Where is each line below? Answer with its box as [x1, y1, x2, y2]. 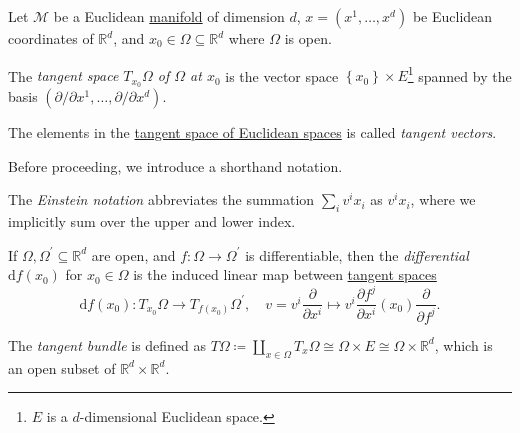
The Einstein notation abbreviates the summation [8, 189, 315, 210]
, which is [434, 334, 493, 355]
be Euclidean [412, 6, 493, 26]
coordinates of [8, 28, 94, 48]
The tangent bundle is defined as [8, 334, 207, 355]
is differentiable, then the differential [245, 244, 469, 265]
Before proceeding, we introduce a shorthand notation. [8, 155, 343, 176]
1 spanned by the [407, 62, 512, 86]
